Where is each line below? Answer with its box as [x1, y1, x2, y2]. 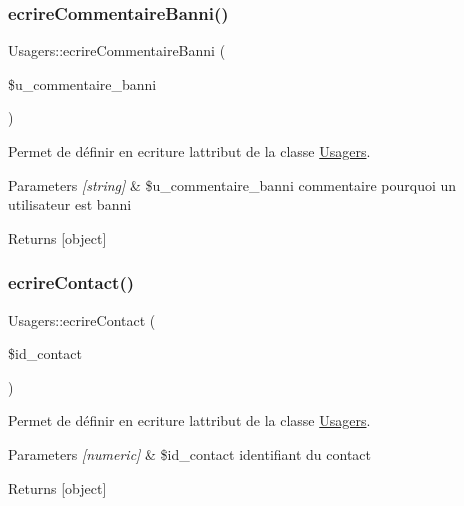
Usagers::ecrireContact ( [8, 309, 156, 330]
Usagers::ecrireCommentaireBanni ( [8, 40, 226, 61]
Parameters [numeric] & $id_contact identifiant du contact [8, 443, 372, 464]
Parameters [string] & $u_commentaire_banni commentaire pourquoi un [8, 174, 457, 195]
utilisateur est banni [8, 194, 132, 215]
